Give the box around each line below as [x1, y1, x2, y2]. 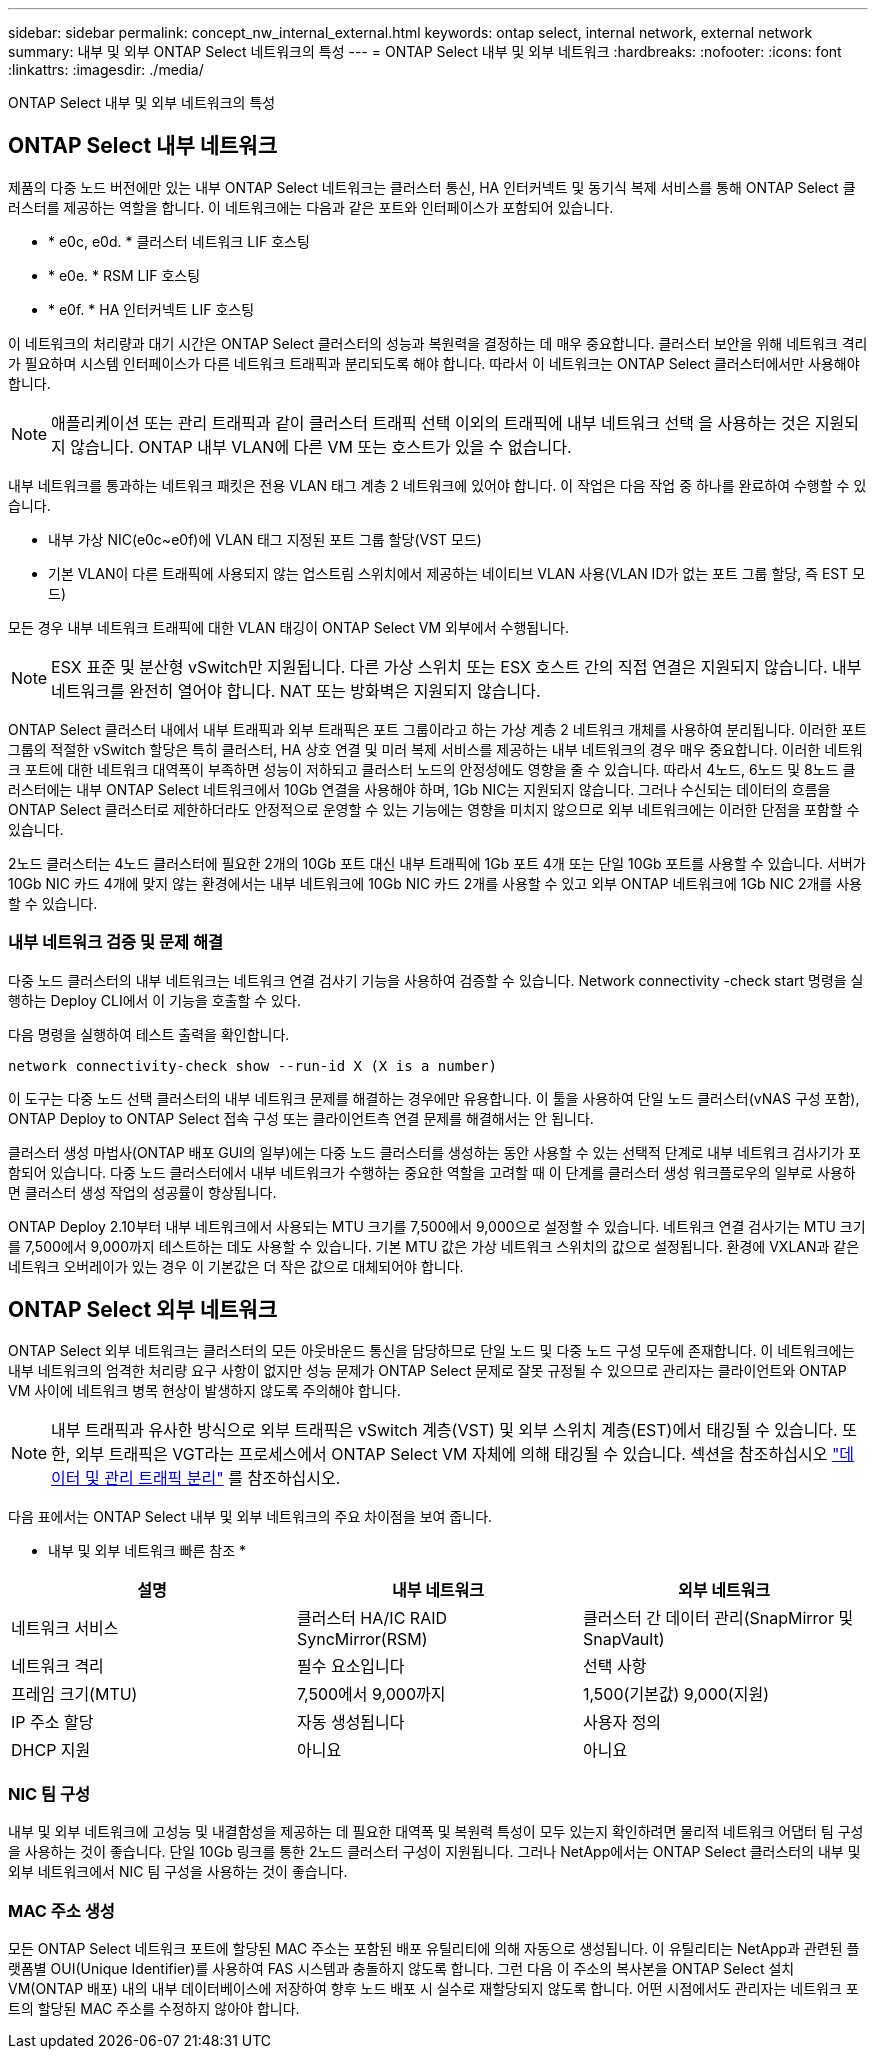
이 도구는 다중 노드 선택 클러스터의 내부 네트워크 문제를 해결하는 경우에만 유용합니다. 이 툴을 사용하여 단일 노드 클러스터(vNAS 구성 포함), [8, 1089, 860, 1107]
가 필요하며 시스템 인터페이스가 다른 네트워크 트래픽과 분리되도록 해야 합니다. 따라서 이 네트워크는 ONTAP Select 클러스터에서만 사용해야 [8, 354, 860, 372]
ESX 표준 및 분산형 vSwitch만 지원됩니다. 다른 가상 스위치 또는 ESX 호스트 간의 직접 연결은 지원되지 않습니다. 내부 [51, 656, 862, 677]
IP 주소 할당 [11, 1712, 94, 1733]
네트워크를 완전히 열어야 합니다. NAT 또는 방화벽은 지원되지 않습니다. [51, 680, 541, 701]
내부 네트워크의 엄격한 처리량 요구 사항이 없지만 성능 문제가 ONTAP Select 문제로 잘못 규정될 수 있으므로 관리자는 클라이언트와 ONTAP [8, 1362, 847, 1380]
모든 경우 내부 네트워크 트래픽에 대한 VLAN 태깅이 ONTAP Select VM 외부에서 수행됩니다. [8, 618, 569, 636]
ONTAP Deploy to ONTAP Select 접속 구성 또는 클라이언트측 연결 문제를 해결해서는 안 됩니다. [8, 1109, 594, 1127]
